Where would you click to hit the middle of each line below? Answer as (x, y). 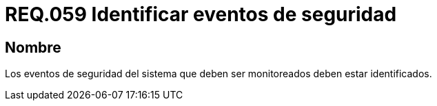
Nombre (33, 47)
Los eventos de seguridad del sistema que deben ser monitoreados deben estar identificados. (218, 74)
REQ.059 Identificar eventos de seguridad (201, 14)
